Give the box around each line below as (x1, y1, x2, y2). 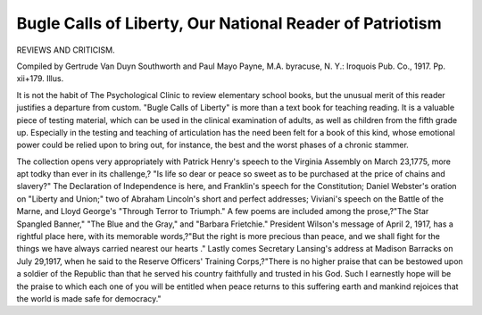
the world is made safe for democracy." (16, 293, 162, 303)
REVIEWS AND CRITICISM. (16, 45, 115, 55)
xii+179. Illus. (16, 73, 64, 84)
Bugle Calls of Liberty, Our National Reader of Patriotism (16, 13, 442, 33)
